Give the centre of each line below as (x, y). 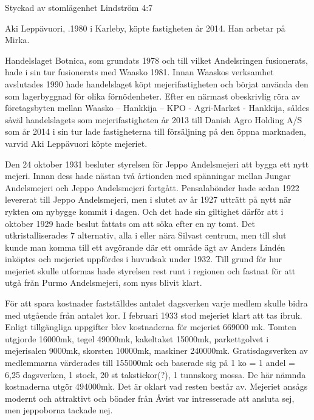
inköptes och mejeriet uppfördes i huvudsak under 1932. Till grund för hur (143, 259)
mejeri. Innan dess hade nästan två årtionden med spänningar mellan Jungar (148, 176)
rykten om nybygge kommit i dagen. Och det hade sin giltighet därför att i (144, 211)
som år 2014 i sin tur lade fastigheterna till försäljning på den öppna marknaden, (156, 131)
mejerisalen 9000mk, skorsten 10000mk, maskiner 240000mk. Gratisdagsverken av (156, 351)
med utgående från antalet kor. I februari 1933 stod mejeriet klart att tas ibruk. (154, 315)
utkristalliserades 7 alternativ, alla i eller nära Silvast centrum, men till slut (146, 235)
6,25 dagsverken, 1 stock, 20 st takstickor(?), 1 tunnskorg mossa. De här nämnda (155, 374)
